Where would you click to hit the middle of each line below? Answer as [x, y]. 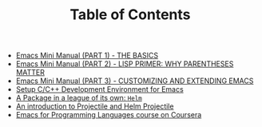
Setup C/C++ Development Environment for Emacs [99, 89]
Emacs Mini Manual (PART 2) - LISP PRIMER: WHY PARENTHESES [125, 64]
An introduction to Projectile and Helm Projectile [95, 106]
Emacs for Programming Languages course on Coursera [109, 115]
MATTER [30, 73]
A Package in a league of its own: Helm [79, 98]
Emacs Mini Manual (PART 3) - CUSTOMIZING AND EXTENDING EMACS [135, 81]
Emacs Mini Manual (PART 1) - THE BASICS [87, 56]
